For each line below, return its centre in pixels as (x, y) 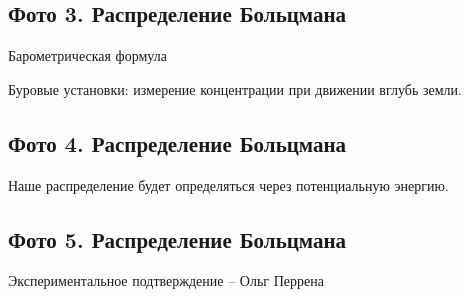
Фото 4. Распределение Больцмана (177, 142)
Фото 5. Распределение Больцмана (177, 238)
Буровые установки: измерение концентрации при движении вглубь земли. (235, 88)
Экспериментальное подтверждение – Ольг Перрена (166, 280)
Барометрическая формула (87, 55)
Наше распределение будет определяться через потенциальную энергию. (228, 184)
